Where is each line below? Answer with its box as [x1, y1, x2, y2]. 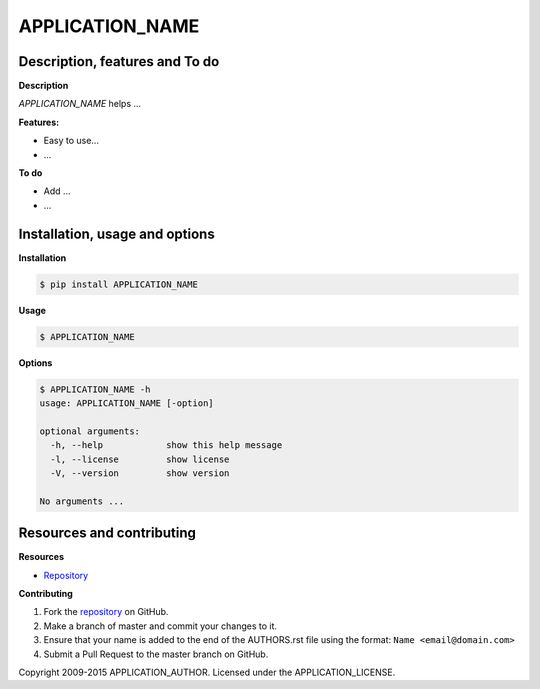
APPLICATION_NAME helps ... [18, 98, 142, 110]
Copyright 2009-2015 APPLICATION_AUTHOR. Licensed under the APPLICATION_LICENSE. [18, 666, 396, 678]
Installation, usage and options [18, 225, 215, 242]
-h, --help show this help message [50, 440, 283, 451]
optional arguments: [39, 425, 140, 437]
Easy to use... [43, 135, 100, 147]
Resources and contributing [18, 525, 197, 542]
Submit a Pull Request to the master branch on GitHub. [43, 648, 269, 660]
